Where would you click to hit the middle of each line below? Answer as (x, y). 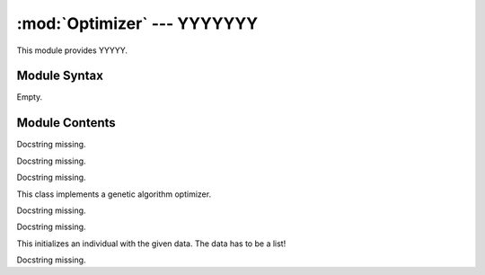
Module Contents (66, 123)
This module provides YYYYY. (72, 50)
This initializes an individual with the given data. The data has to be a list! (151, 244)
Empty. (30, 97)
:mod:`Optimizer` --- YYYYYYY (137, 23)
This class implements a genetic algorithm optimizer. (114, 194)
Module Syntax (60, 76)
